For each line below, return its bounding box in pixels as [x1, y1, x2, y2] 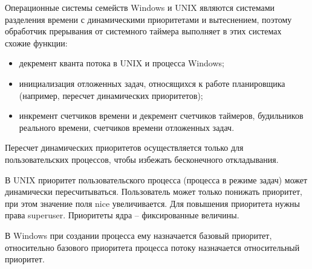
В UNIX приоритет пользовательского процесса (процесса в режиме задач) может [5, 173, 308, 186]
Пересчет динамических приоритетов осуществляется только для [5, 141, 244, 154]
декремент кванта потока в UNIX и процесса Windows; [19, 57, 224, 69]
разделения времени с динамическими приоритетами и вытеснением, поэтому [5, 13, 292, 25]
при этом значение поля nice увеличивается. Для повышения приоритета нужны [5, 197, 300, 209]
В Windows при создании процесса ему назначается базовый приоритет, [5, 229, 272, 241]
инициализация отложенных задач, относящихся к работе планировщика [19, 77, 285, 89]
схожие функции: [5, 36, 68, 49]
